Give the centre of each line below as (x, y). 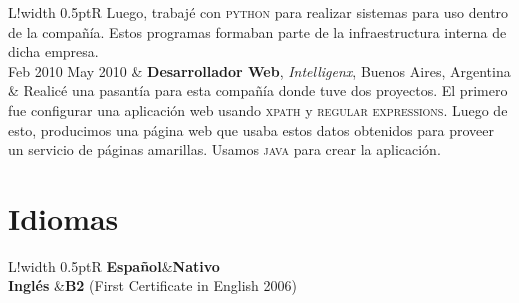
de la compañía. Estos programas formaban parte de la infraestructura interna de (257, 31)
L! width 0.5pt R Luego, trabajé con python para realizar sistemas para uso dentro (258, 12)
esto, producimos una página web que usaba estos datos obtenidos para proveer (251, 129)
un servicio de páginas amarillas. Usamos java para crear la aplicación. (224, 149)
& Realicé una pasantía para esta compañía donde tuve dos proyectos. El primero (258, 90)
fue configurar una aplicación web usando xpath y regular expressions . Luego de (258, 109)
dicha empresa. (53, 51)
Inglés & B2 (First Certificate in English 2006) (152, 285)
